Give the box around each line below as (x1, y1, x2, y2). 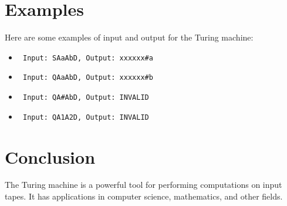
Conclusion (5, 144, 96, 168)
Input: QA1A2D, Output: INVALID (22, 113, 149, 121)
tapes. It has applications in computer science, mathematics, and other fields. (5, 190, 283, 202)
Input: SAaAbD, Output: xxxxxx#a (22, 53, 153, 62)
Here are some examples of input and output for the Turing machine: (5, 31, 254, 43)
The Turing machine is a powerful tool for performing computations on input (5, 178, 282, 191)
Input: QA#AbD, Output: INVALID (22, 93, 149, 102)
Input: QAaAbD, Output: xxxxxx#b (22, 73, 153, 82)
